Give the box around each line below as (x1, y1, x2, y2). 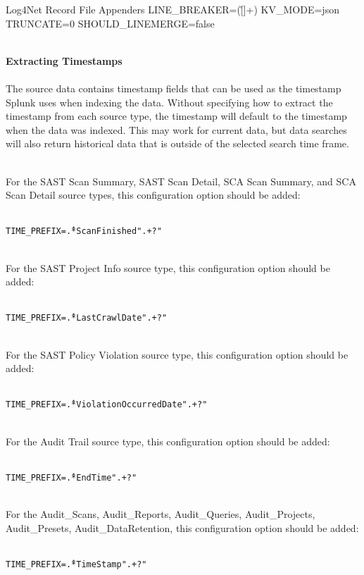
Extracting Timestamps (6, 53, 123, 68)
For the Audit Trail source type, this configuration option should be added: (6, 433, 330, 448)
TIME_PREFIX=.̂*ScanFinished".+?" (6, 226, 162, 237)
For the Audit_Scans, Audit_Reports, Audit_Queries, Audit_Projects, (6, 507, 315, 521)
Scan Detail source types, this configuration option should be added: (6, 187, 301, 202)
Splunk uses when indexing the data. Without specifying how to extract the (6, 94, 333, 109)
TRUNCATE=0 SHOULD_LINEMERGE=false (6, 16, 215, 30)
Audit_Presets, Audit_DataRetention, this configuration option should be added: (6, 520, 359, 535)
